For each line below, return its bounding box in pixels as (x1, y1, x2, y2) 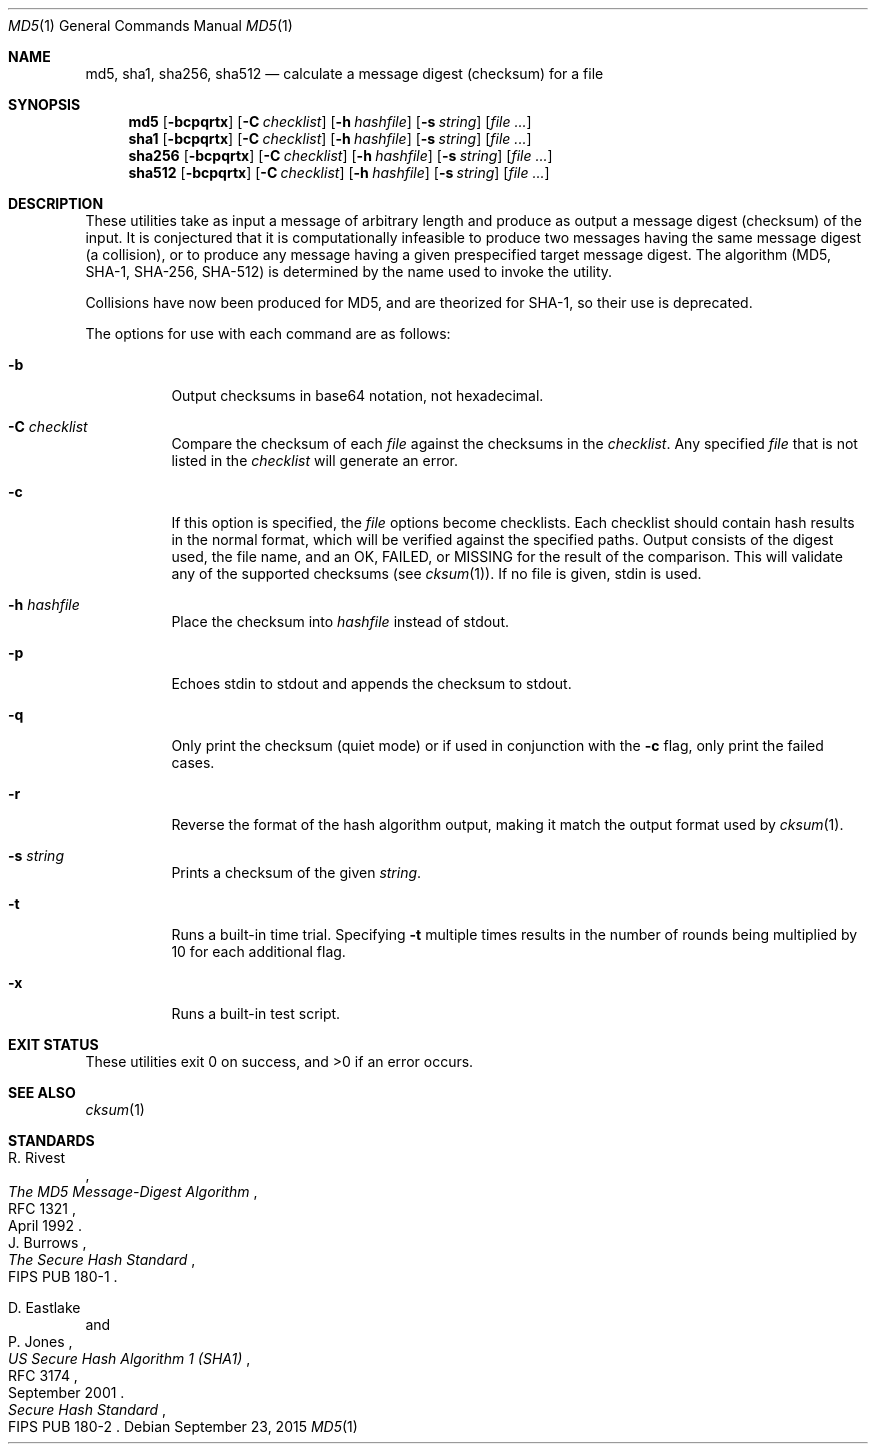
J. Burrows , (8, 1234, 87, 1251)
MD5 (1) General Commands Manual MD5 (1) (8, 17, 293, 34)
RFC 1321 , (8, 1200, 76, 1217)
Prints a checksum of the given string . (171, 864, 422, 881)
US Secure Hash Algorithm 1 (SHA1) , (8, 1350, 251, 1367)
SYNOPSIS (8, 96, 81, 113)
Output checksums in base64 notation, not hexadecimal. (171, 387, 544, 404)
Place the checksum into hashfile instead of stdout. (171, 613, 509, 630)
